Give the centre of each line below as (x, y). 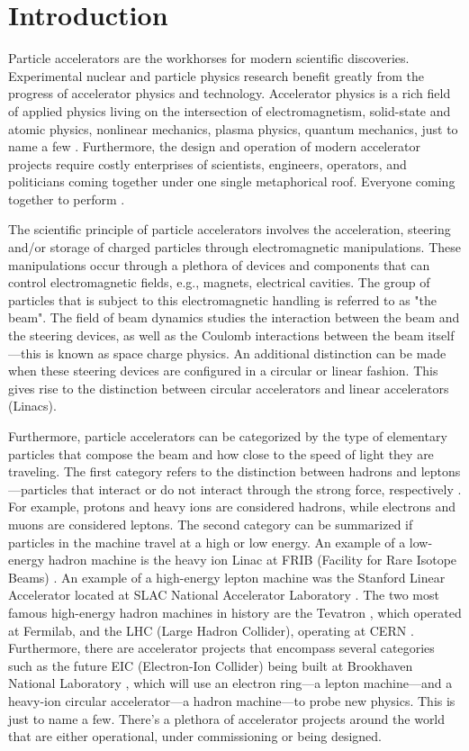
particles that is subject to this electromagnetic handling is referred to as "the (223, 299)
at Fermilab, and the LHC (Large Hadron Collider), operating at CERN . (211, 630)
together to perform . (67, 199)
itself (441, 335)
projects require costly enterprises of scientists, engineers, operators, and (207, 163)
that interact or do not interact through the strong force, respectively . (266, 489)
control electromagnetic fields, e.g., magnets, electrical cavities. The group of (219, 282)
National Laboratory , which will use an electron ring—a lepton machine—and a (230, 683)
